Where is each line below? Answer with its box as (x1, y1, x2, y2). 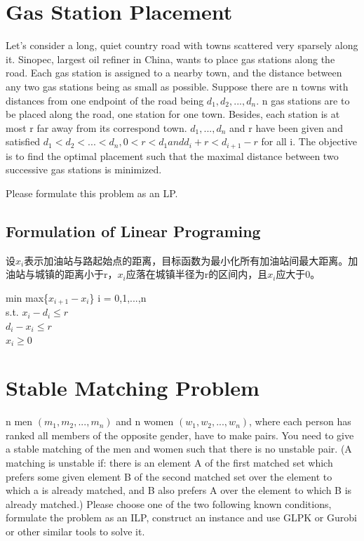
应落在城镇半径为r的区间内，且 (126, 267, 268, 281)
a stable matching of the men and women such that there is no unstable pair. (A (6, 441, 352, 456)
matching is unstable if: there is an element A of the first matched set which (6, 455, 333, 470)
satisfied (6, 134, 41, 149)
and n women (116, 414, 174, 429)
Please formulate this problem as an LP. (6, 185, 178, 200)
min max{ (6, 290, 49, 305)
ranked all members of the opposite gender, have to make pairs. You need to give (6, 427, 354, 442)
